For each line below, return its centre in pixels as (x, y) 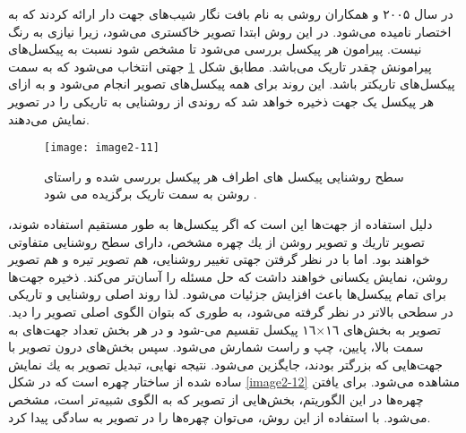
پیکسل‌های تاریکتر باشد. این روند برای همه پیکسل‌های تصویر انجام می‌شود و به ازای (232, 84)
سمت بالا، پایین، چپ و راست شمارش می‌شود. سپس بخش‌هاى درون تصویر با (216, 347)
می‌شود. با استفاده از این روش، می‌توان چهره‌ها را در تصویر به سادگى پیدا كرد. (220, 416)
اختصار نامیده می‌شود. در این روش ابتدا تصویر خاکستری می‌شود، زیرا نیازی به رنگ (230, 31)
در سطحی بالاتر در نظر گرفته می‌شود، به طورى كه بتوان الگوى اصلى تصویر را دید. (231, 311)
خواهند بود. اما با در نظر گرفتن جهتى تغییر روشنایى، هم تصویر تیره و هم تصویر (219, 259)
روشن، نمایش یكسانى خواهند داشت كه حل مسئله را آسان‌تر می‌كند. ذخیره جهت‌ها (228, 276)
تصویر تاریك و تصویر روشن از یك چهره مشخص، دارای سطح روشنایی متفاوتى (216, 241)
